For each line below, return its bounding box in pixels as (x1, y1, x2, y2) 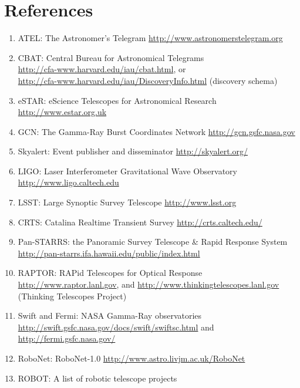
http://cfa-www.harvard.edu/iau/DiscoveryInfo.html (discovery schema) (18, 74, 278, 86)
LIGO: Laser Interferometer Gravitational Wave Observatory (18, 164, 237, 177)
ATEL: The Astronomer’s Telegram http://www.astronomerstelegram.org (18, 32, 283, 44)
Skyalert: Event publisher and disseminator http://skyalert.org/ (18, 145, 248, 157)
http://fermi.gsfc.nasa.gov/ (18, 332, 116, 345)
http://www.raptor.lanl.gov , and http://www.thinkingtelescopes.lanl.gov (18, 278, 279, 291)
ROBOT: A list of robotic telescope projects (18, 372, 177, 384)
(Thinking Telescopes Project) (18, 289, 127, 302)
